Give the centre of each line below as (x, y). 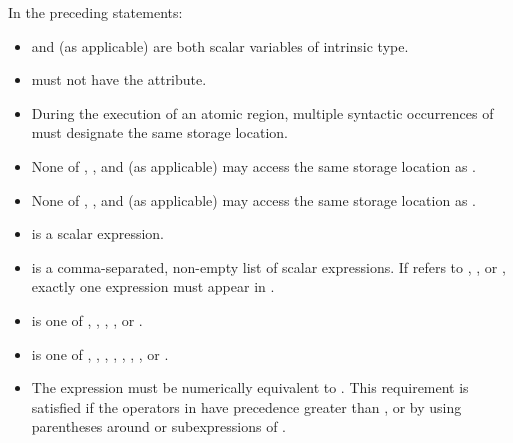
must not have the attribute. (119, 79)
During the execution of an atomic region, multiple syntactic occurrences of (262, 112)
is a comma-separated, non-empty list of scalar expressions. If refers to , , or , (268, 266)
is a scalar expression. (97, 233)
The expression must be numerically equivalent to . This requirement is (250, 387)
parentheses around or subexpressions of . (158, 426)
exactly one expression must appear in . (153, 286)
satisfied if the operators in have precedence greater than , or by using (246, 406)
